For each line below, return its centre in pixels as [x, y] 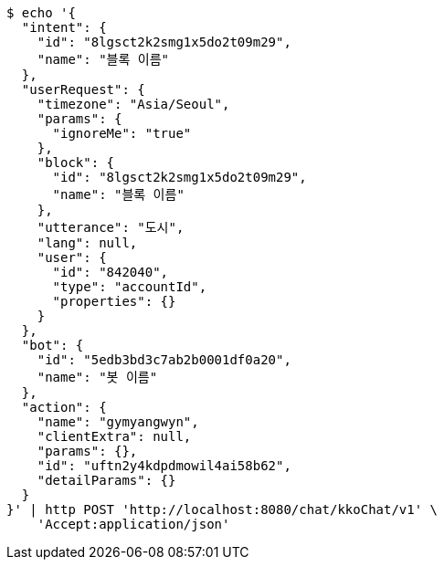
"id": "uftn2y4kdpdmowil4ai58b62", [164, 466]
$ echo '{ [41, 13]
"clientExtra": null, [114, 436]
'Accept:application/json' [133, 524]
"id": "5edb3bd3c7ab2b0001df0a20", [164, 360]
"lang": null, [87, 243]
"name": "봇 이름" [97, 377]
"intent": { [64, 27]
